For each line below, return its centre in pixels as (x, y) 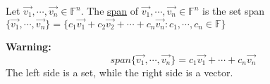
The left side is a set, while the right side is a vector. (119, 72)
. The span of (110, 10)
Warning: (29, 46)
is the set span (234, 10)
